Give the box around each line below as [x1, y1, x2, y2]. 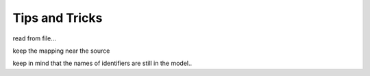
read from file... [12, 34, 56, 42]
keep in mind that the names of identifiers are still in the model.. [12, 59, 193, 68]
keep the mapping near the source [12, 47, 110, 55]
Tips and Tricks [12, 10, 103, 25]
